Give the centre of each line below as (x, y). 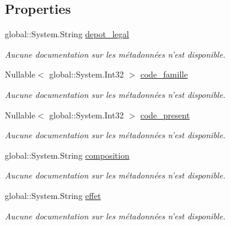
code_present (165, 115)
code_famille (164, 74)
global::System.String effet (53, 195)
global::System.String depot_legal (67, 34)
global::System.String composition (67, 155)
